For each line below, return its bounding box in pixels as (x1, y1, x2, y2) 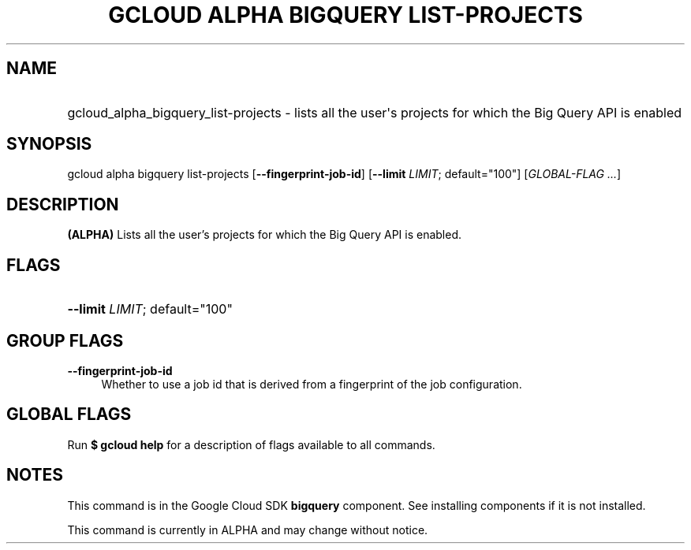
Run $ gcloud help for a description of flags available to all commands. (67, 437, 435, 452)
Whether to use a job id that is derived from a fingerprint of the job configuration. (101, 377, 522, 391)
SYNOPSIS (6, 134, 92, 154)
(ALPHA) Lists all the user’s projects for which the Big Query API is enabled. (67, 228, 462, 242)
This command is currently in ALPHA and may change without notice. (67, 522, 428, 537)
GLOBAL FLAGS (6, 404, 132, 425)
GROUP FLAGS (6, 330, 124, 351)
